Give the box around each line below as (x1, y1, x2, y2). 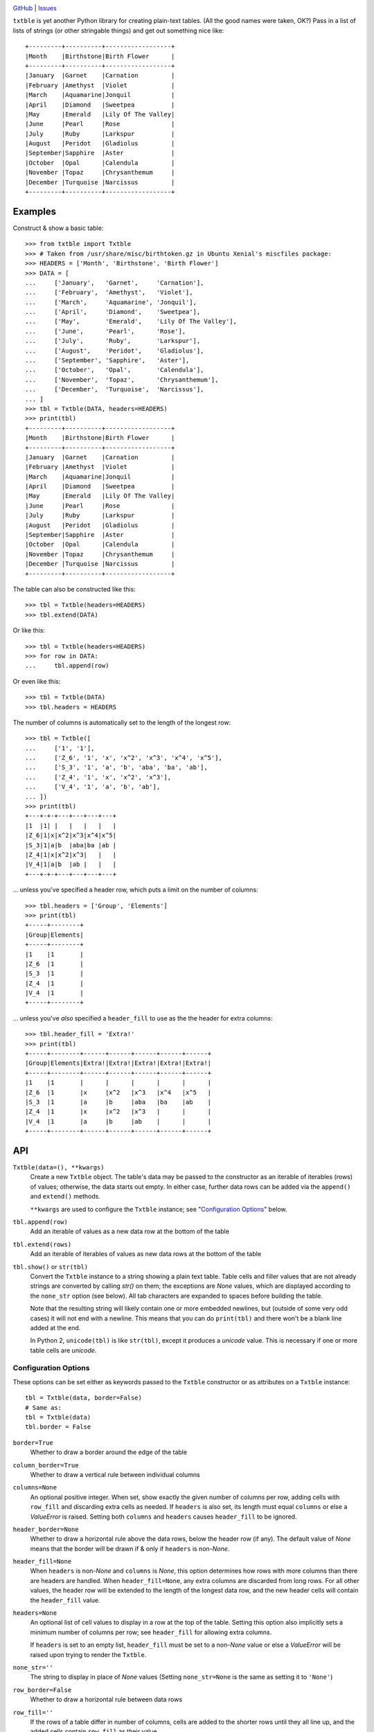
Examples (12, 205, 57, 218)
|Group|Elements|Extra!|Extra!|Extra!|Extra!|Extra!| (25, 1059, 211, 1067)
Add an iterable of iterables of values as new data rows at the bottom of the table (30, 1250, 262, 1258)
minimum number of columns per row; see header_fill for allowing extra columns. (30, 1628, 272, 1636)
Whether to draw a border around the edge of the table (30, 1448, 187, 1456)
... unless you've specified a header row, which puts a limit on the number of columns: (12, 885, 259, 894)
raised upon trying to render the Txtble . (30, 1650, 147, 1659)
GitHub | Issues (12, 4, 57, 12)
